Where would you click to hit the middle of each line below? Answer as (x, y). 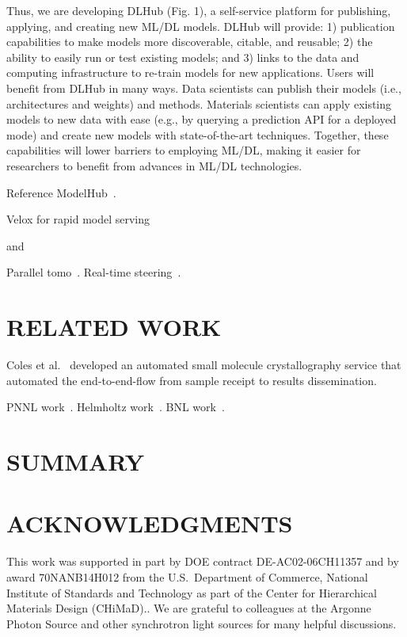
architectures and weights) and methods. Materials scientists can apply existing (199, 103)
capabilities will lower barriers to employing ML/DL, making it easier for (184, 150)
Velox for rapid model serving (78, 219)
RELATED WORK (114, 327)
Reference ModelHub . (61, 192)
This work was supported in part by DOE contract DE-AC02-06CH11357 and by (203, 561)
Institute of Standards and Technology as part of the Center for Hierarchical (192, 592)
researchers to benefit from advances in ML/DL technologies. (154, 165)
